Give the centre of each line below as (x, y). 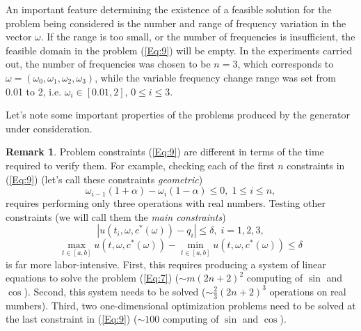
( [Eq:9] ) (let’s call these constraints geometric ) (104, 179)
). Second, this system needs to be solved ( (115, 291)
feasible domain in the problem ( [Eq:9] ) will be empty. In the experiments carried (179, 50)
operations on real (308, 291)
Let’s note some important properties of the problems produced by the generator (178, 115)
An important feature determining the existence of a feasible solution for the (169, 9)
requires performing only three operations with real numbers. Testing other (166, 203)
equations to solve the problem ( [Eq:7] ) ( (93, 278)
